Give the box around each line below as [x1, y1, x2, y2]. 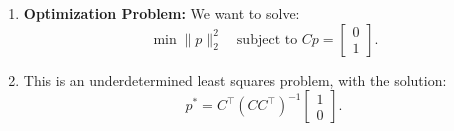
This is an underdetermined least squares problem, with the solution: [23, 69, 447, 90]
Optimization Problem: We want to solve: [23, 3, 300, 23]
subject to [236, 32, 298, 47]
